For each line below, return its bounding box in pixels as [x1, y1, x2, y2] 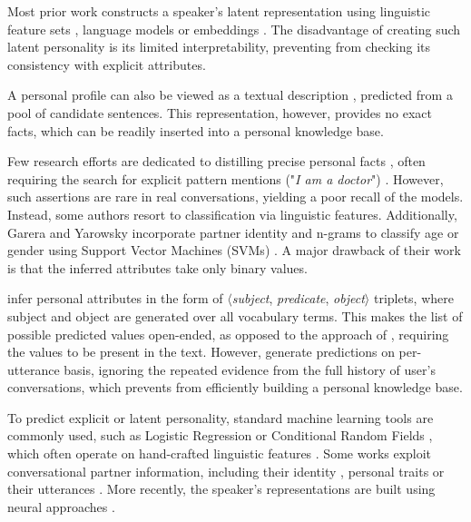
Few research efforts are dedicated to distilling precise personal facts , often [7, 152, 426, 171]
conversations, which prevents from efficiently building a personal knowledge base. [7, 378, 463, 397]
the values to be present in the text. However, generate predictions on [7, 342, 395, 361]
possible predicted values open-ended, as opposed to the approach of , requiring [7, 324, 449, 343]
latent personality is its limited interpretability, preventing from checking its [7, 37, 431, 56]
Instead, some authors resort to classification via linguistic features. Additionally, [7, 204, 457, 223]
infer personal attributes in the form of [7, 289, 223, 308]
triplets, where [373, 289, 454, 308]
